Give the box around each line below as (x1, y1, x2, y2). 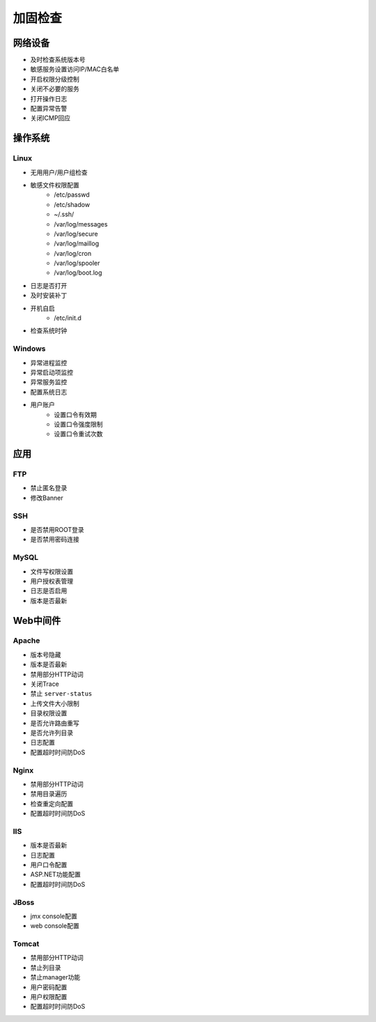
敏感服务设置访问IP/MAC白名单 (30, 65, 120, 73)
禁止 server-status (30, 689, 93, 698)
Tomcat (13, 939, 40, 949)
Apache (13, 636, 40, 646)
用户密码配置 (30, 983, 68, 991)
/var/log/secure (54, 229, 98, 238)
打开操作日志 (30, 94, 68, 102)
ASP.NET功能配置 (30, 870, 81, 878)
